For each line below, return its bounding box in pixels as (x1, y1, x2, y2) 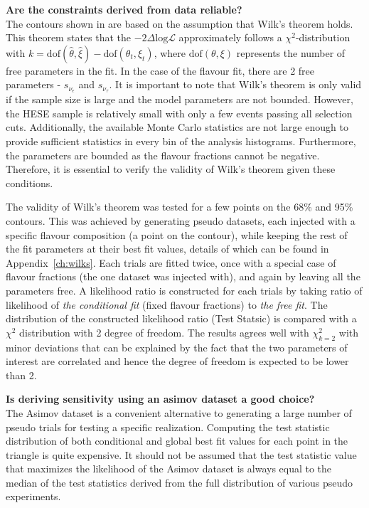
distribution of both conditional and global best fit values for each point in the (6, 433, 348, 448)
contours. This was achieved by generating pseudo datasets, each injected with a (6, 213, 355, 228)
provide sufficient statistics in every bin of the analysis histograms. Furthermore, (6, 134, 356, 149)
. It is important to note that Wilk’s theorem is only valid (109, 77, 362, 92)
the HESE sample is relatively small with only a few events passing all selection (6, 105, 353, 120)
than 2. (6, 367, 37, 382)
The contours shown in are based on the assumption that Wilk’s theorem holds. (6, 16, 353, 31)
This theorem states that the (6, 30, 132, 45)
